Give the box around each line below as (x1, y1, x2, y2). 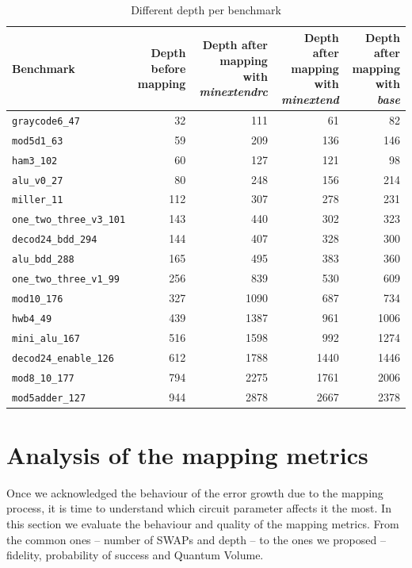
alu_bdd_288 (12, 254, 74, 266)
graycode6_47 (12, 115, 80, 127)
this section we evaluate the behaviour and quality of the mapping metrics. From (6, 515, 399, 532)
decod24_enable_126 (12, 352, 114, 364)
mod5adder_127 (12, 392, 86, 404)
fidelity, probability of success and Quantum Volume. (6, 547, 264, 563)
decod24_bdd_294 (12, 234, 97, 246)
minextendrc (199, 83, 268, 100)
